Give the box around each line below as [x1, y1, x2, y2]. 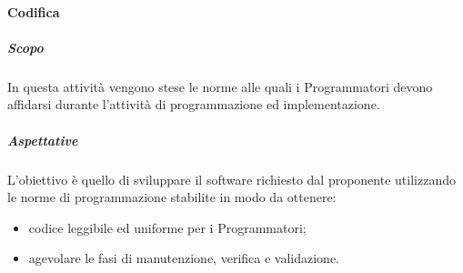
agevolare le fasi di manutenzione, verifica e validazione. [28, 248, 339, 268]
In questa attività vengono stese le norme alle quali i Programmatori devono [7, 76, 433, 96]
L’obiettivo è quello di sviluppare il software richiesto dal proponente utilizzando [7, 169, 456, 188]
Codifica [7, 2, 60, 21]
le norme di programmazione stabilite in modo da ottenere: [7, 187, 337, 207]
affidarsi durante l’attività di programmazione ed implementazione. [7, 95, 380, 114]
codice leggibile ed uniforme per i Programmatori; [28, 217, 307, 237]
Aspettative [7, 130, 78, 149]
